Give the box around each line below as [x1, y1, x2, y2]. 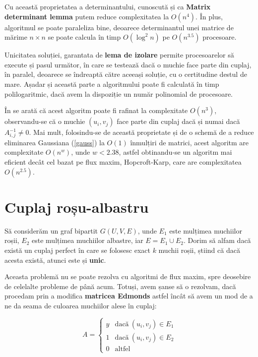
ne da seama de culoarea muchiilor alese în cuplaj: [4, 300, 157, 310]
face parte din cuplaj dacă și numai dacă [117, 116, 240, 126]
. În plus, [195, 11, 223, 21]
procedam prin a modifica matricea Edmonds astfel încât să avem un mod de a [4, 291, 253, 301]
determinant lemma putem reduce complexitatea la [4, 11, 169, 21]
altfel [115, 345, 130, 353]
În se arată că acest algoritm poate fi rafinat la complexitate [4, 105, 188, 116]
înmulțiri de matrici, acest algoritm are [130, 137, 249, 147]
